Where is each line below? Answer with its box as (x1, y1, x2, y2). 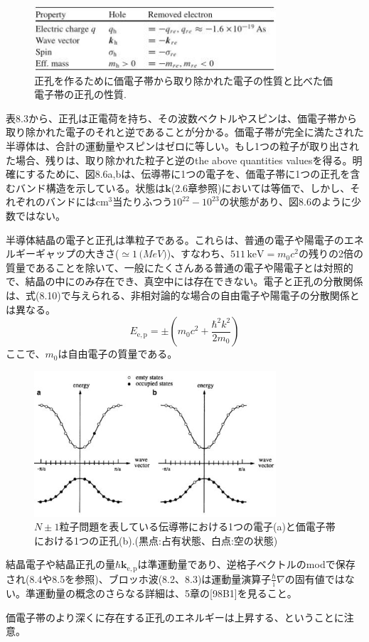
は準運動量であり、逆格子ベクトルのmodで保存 (137, 557, 355, 572)
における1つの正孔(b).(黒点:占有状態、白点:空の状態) (34, 533, 278, 547)
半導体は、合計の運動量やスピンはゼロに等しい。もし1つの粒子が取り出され (6, 139, 359, 154)
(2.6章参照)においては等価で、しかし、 (171, 180, 351, 195)
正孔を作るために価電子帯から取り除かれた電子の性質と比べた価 (34, 73, 333, 87)
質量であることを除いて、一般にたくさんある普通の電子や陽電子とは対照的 (6, 260, 353, 274)
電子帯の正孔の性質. (34, 87, 127, 102)
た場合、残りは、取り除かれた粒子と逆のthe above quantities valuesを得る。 (6, 152, 353, 167)
